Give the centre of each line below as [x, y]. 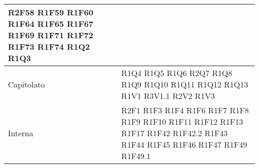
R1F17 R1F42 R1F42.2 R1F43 [174, 133]
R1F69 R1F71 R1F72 [51, 35]
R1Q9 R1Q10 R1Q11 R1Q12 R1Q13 [185, 84]
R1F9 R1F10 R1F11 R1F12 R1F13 [182, 122]
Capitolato [26, 84]
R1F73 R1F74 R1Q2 [49, 46]
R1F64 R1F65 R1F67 [51, 24]
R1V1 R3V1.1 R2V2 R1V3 [168, 96]
